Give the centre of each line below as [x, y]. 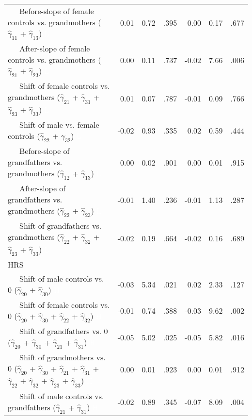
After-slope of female [55, 49]
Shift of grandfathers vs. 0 [64, 331]
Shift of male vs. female [59, 124]
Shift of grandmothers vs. [63, 357]
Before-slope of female [57, 11]
